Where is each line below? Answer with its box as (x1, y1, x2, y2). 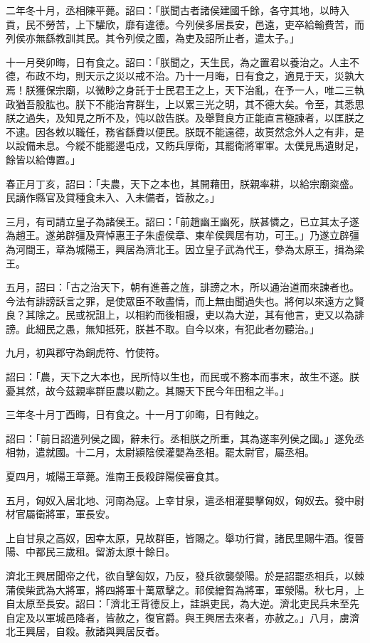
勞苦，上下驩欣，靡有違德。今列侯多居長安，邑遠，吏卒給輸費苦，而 (45, 16, 364, 31)
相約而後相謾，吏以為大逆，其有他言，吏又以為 (134, 307, 354, 322)
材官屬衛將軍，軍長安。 (6, 506, 115, 521)
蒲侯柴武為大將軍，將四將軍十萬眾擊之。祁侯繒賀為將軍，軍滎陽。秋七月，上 (6, 582, 364, 597)
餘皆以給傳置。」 (6, 152, 80, 166)
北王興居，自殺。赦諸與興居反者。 (6, 624, 165, 639)
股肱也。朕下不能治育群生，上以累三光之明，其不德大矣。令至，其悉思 (35, 96, 364, 111)
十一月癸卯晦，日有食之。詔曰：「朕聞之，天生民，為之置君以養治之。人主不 (6, 54, 359, 69)
